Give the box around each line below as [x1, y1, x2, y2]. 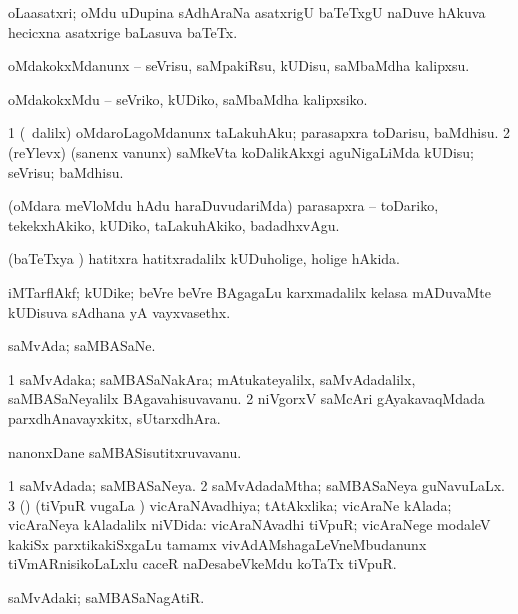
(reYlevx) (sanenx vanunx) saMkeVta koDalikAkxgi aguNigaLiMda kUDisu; [8, 141, 475, 162]
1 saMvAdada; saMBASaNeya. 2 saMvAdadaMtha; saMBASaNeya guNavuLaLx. [8, 475, 505, 496]
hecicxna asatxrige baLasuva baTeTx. [8, 21, 238, 42]
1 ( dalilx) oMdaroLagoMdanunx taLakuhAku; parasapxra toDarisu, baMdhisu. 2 [8, 122, 510, 143]
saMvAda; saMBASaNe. [8, 335, 156, 356]
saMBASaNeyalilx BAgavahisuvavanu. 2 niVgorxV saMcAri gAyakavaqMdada [8, 388, 485, 409]
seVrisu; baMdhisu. [8, 161, 124, 182]
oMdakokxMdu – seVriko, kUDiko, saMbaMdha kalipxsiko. [8, 88, 368, 109]
